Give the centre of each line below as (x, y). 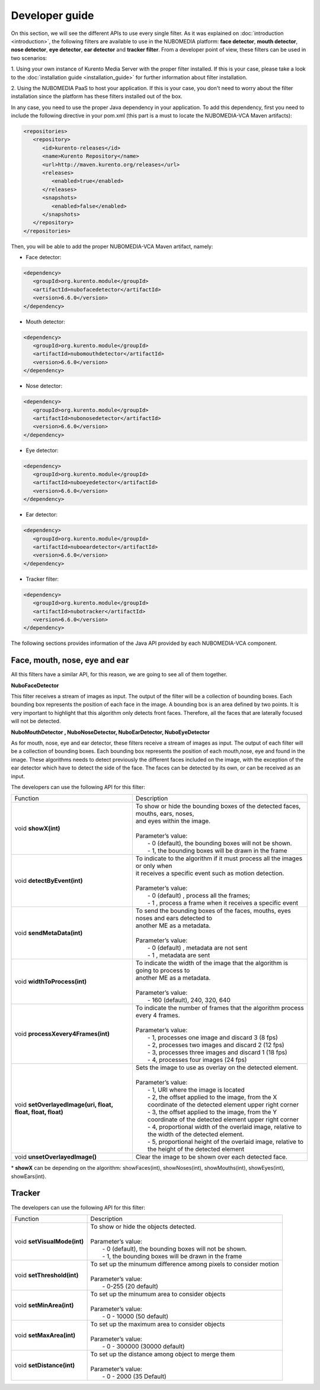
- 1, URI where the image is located (196, 1090)
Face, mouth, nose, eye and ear (70, 661)
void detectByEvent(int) (49, 881)
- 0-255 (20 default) (130, 1286)
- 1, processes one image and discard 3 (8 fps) (212, 1038)
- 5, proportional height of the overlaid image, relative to (225, 1142)
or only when (154, 866)
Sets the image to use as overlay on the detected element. (217, 1068)
